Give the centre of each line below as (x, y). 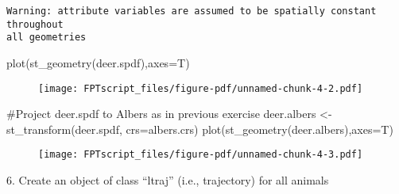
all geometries (46, 38)
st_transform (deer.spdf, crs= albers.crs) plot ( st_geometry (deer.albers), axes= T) (200, 129)
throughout (35, 24)
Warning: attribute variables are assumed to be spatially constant (192, 11)
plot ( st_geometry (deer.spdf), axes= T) (98, 62)
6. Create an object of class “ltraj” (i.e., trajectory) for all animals (168, 180)
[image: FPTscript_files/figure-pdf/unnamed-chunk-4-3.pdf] (201, 155)
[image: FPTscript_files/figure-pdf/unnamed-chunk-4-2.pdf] (201, 88)
